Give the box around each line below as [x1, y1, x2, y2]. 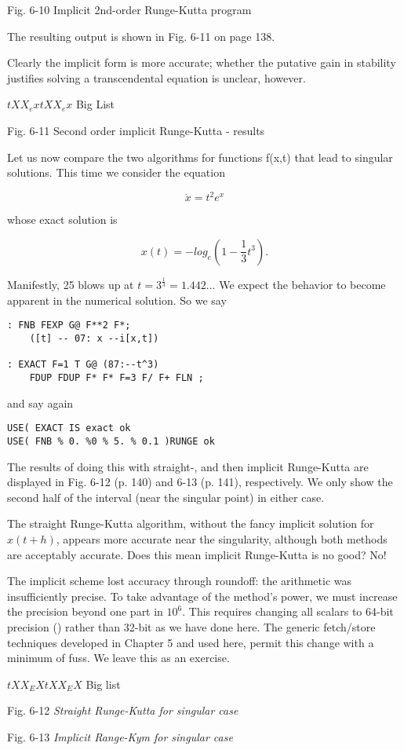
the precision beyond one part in [7, 603, 163, 620]
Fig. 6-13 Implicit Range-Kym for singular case [7, 728, 233, 745]
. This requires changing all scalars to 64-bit [182, 603, 394, 620]
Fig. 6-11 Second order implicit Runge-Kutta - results [7, 122, 265, 138]
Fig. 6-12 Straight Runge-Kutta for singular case [7, 702, 238, 719]
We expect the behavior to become [219, 276, 386, 293]
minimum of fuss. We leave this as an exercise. [7, 649, 230, 666]
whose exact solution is [7, 211, 118, 228]
